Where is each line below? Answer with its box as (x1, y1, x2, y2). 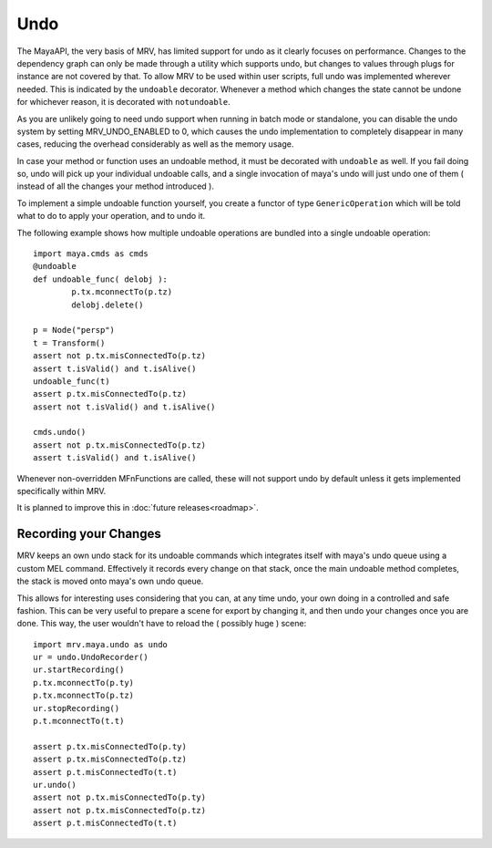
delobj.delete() (71, 299, 144, 310)
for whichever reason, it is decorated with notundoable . (16, 97, 231, 108)
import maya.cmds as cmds (33, 249, 149, 259)
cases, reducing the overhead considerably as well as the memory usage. (16, 139, 294, 150)
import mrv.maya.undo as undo (33, 639, 169, 649)
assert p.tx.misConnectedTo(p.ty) (33, 741, 187, 751)
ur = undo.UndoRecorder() (33, 652, 149, 663)
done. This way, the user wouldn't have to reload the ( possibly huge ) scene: (16, 618, 307, 629)
